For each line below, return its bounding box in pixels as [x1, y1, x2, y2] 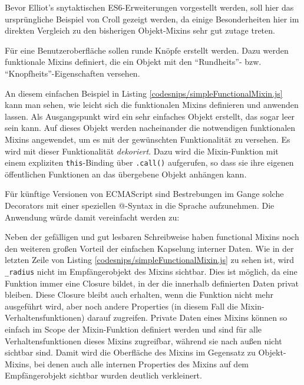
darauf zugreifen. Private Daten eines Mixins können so [87, 311, 288, 324]
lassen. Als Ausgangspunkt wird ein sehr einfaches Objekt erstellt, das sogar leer [5, 110, 295, 122]
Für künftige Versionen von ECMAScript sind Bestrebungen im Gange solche [5, 187, 284, 200]
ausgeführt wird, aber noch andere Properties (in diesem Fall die [5, 300, 238, 312]
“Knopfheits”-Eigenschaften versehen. [5, 67, 140, 79]
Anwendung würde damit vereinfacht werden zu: [5, 210, 180, 223]
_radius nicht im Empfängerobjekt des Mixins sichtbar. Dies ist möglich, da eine [5, 265, 298, 277]
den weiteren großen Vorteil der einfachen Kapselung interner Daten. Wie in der [5, 242, 294, 254]
